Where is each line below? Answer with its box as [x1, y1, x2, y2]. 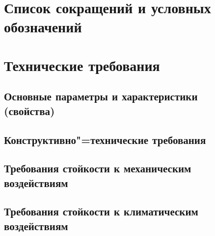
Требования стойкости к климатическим [4, 204, 198, 219]
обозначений [4, 17, 82, 37]
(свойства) [4, 103, 55, 118]
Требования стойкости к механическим [4, 161, 191, 176]
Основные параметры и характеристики [4, 89, 198, 104]
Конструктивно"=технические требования [4, 132, 206, 147]
